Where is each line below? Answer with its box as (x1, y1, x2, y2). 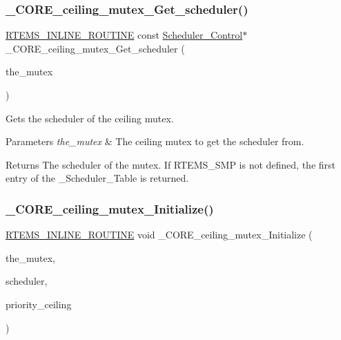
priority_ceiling (6, 296, 72, 311)
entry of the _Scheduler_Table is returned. (6, 171, 189, 185)
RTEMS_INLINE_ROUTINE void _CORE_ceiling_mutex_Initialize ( (6, 227, 313, 242)
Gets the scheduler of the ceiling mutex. (6, 111, 174, 125)
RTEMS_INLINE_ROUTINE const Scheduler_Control (6, 28, 243, 42)
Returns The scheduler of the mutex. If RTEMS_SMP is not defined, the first (6, 157, 336, 171)
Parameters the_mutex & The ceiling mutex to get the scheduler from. (6, 134, 304, 149)
